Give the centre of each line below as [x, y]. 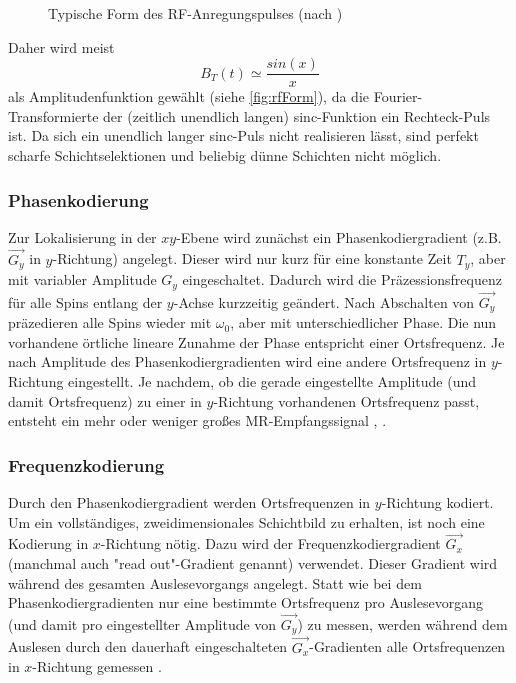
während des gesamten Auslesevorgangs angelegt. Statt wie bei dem [215, 582]
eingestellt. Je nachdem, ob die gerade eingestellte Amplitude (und [272, 381]
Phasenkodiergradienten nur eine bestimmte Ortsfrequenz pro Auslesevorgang [245, 602]
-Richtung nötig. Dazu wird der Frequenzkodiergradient [270, 543]
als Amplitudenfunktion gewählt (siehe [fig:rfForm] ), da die [189, 96]
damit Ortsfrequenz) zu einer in [105, 400]
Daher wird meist [61, 46]
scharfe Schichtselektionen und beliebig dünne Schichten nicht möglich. [225, 155]
